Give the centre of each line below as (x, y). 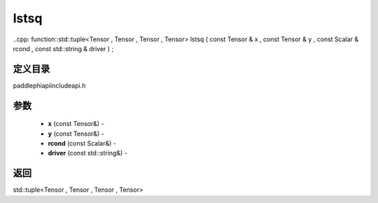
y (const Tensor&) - (76, 134)
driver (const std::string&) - (87, 153)
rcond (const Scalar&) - (82, 143)
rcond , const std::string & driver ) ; (63, 48)
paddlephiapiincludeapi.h (49, 85)
